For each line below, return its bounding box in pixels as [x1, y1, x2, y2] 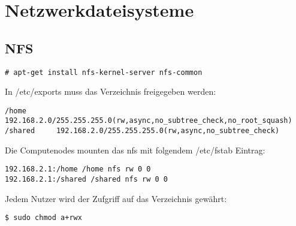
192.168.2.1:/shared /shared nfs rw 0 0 [5, 175, 168, 184]
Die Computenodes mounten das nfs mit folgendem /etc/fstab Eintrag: [5, 143, 265, 156]
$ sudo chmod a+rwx [5, 213, 82, 222]
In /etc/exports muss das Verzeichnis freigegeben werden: [5, 85, 216, 98]
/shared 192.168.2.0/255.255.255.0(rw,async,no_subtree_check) [5, 126, 280, 135]
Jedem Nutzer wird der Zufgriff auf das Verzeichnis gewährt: [5, 192, 227, 204]
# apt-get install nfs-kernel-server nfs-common [5, 68, 203, 77]
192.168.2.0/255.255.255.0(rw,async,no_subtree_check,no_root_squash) [5, 116, 292, 125]
